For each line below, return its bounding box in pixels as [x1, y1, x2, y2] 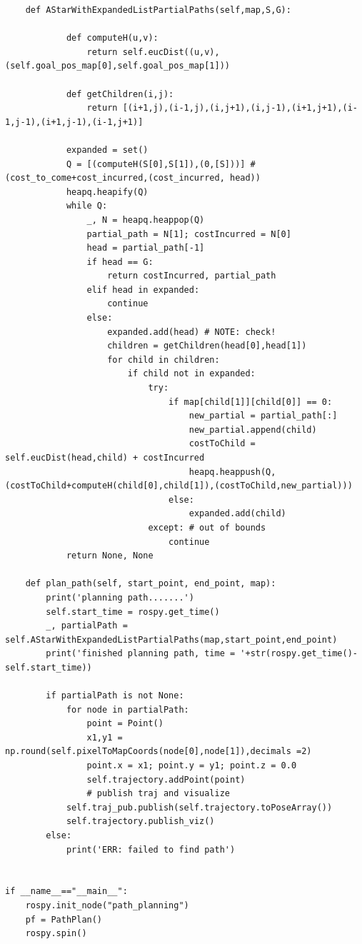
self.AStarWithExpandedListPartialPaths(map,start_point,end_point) [5, 634, 338, 645]
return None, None [66, 551, 154, 561]
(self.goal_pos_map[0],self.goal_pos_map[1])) [5, 61, 230, 71]
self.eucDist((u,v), [122, 46, 220, 57]
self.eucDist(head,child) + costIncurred [5, 453, 205, 463]
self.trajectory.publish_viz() [66, 816, 215, 827]
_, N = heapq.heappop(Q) [86, 214, 205, 225]
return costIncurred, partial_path [107, 271, 276, 281]
